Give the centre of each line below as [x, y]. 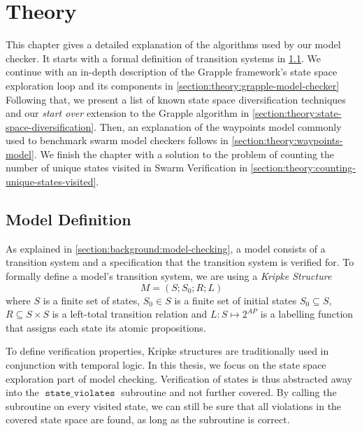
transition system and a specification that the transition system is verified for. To [180, 262]
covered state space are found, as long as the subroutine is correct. [148, 419]
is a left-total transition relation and [130, 314]
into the [22, 392]
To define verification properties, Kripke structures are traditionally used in [167, 351]
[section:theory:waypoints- [287, 140]
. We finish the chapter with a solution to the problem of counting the [184, 154]
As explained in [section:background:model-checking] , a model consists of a [166, 248]
